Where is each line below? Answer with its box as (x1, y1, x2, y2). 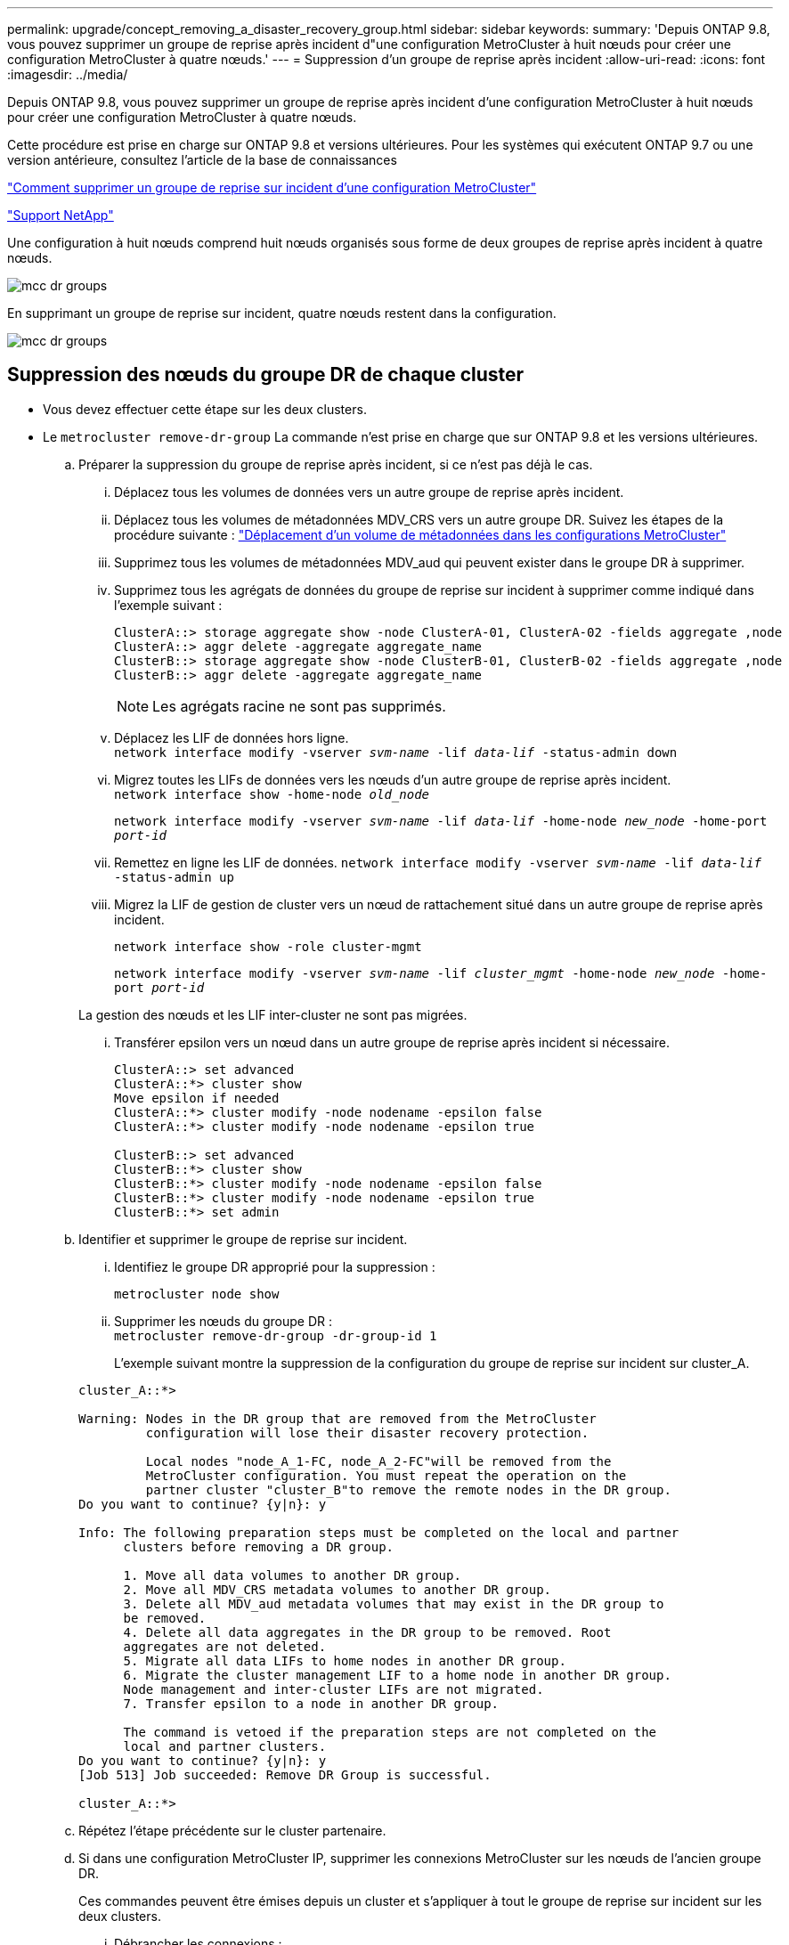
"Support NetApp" (7, 208, 114, 223)
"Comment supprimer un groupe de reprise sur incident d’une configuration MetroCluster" (7, 180, 537, 195)
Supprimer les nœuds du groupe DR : (114, 1313, 332, 1329)
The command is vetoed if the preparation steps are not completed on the (123, 1724, 657, 1739)
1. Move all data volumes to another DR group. (123, 1567, 461, 1583)
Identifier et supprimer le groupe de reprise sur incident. (78, 1231, 408, 1247)
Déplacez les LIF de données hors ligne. (114, 729, 349, 745)
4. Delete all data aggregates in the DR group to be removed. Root (123, 1624, 612, 1640)
